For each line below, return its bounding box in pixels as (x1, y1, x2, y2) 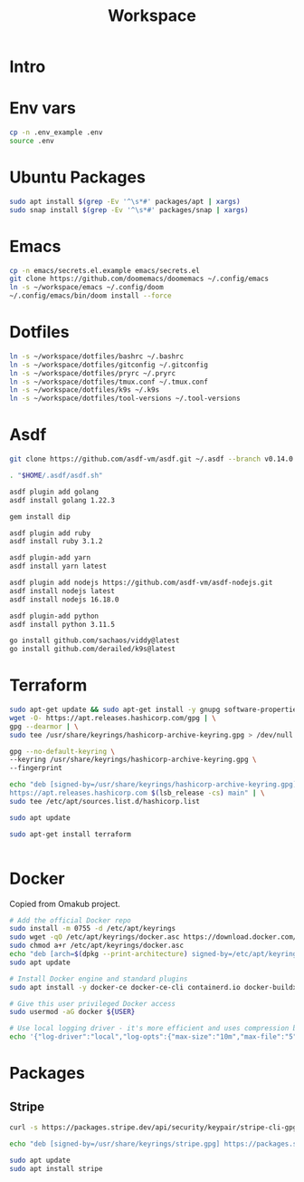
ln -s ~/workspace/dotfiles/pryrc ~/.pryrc (9, 368, 176, 377)
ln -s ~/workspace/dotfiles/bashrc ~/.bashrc (9, 351, 184, 361)
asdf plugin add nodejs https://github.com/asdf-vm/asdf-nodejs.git (9, 578, 273, 587)
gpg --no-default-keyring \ (9, 747, 116, 756)
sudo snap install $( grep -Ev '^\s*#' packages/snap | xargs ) (9, 205, 249, 214)
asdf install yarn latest (9, 562, 107, 571)
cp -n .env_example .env (9, 128, 103, 137)
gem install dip (9, 512, 71, 522)
